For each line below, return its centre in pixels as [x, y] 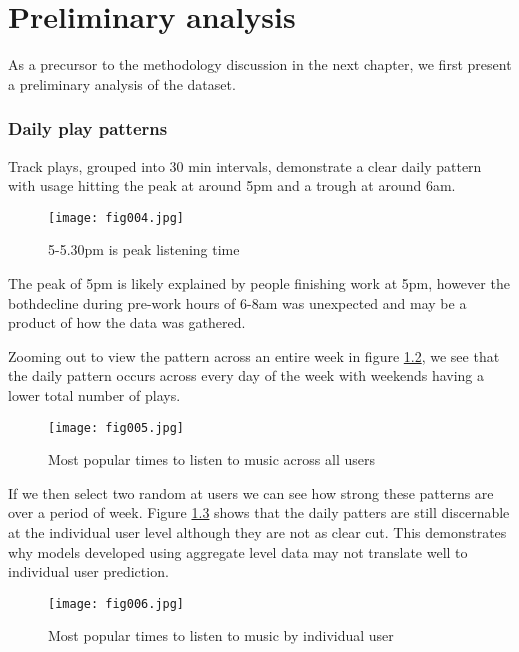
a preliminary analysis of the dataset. [122, 83]
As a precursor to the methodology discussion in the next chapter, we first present [260, 64]
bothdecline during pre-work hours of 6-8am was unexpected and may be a [237, 302]
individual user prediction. [88, 571]
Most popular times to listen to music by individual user [221, 635]
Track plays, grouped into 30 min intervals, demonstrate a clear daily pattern [245, 165]
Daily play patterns [88, 128]
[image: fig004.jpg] [116, 217]
